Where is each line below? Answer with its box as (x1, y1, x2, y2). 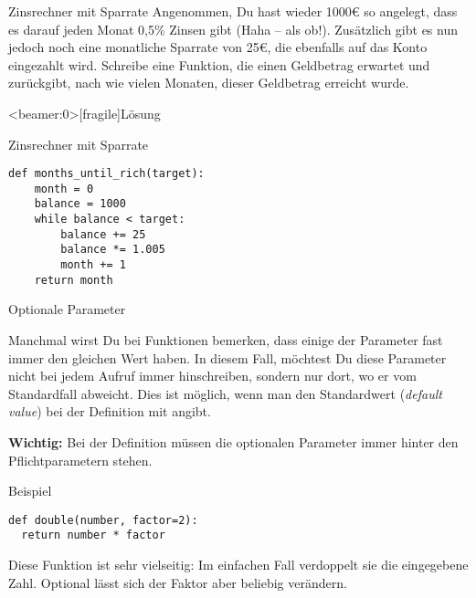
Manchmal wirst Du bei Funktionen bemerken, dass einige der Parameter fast (8, 330, 443, 349)
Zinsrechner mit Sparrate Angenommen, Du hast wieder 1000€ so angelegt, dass (8, 2, 458, 20)
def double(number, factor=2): (8, 513, 198, 527)
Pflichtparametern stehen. (8, 450, 153, 469)
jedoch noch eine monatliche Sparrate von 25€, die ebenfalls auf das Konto (8, 37, 428, 57)
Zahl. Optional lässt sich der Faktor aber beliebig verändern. (8, 572, 347, 592)
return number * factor (21, 529, 165, 542)
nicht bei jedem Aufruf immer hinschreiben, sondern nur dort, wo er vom (8, 366, 417, 385)
